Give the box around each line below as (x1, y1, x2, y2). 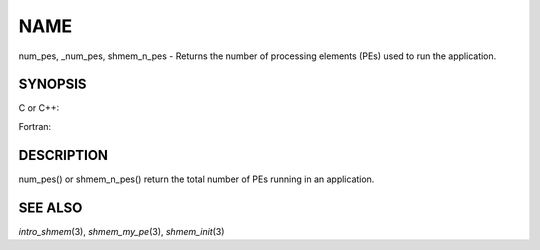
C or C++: (18, 102, 60, 114)
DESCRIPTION (18, 146, 109, 164)
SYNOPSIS (18, 76, 87, 93)
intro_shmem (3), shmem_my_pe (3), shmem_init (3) (18, 225, 225, 237)
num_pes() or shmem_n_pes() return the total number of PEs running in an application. (18, 173, 375, 185)
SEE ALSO (18, 199, 83, 216)
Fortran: (18, 120, 52, 132)
